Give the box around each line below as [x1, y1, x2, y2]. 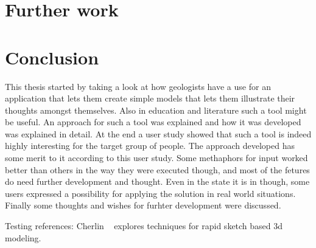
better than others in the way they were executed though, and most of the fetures [5, 163, 310, 176]
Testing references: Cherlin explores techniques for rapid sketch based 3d [5, 219, 283, 232]
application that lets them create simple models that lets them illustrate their [5, 92, 295, 105]
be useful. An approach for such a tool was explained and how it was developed [5, 115, 301, 128]
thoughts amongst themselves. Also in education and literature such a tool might [5, 103, 307, 116]
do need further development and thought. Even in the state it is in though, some [5, 175, 310, 188]
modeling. [5, 231, 41, 244]
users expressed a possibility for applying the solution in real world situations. [5, 187, 296, 199]
